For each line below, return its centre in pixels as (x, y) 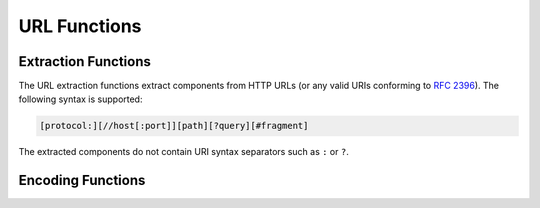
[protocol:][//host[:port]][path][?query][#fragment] (174, 126)
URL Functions (80, 26)
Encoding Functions (82, 180)
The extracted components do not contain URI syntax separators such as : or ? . (183, 152)
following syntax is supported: (80, 99)
